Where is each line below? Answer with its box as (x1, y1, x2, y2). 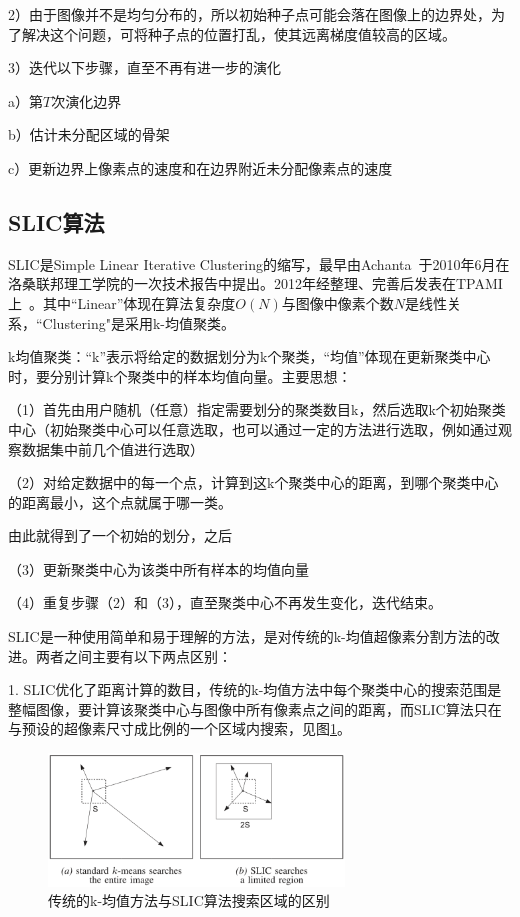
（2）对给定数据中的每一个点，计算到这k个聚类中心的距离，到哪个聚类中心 (8, 472, 499, 493)
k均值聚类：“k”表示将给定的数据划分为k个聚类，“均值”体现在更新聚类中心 (8, 346, 491, 367)
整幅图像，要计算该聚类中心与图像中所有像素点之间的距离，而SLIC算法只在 (8, 698, 502, 719)
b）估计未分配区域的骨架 (8, 124, 170, 145)
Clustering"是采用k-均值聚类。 (42, 312, 236, 333)
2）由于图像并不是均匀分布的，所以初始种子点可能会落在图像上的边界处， (8, 4, 491, 24)
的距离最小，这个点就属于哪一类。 (8, 491, 232, 512)
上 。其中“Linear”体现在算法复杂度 (8, 292, 236, 313)
